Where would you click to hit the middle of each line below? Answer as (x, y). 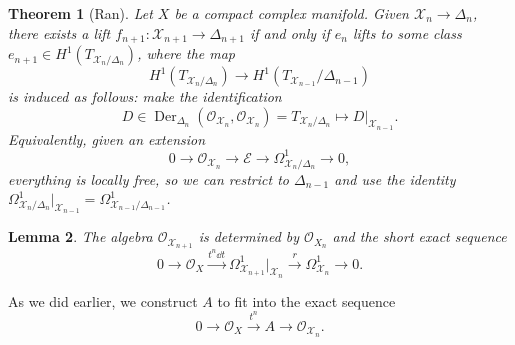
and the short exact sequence (419, 236)
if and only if (289, 32)
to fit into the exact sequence (306, 300)
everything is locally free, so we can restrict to (148, 178)
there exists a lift (59, 32)
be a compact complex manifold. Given (291, 13)
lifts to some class (407, 32)
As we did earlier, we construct (103, 300)
